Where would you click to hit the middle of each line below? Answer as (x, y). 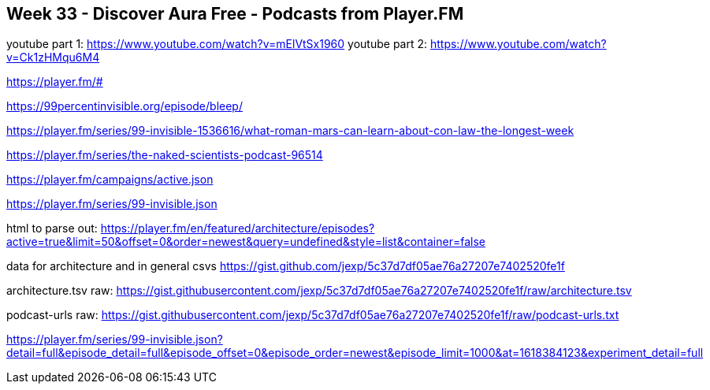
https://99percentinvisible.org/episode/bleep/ (125, 106)
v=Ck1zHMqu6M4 (53, 58)
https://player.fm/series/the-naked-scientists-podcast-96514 (165, 155)
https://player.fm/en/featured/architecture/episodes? (238, 228)
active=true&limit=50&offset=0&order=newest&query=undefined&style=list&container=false (246, 242)
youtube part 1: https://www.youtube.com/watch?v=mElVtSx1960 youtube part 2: (217, 44)
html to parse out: (52, 228)
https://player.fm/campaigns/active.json (110, 180)
